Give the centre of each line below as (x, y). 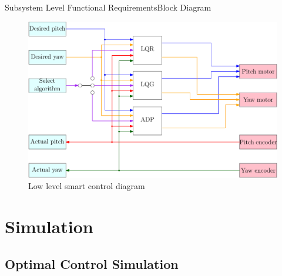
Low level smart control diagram (87, 186)
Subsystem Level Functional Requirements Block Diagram (108, 7)
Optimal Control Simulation (92, 263)
